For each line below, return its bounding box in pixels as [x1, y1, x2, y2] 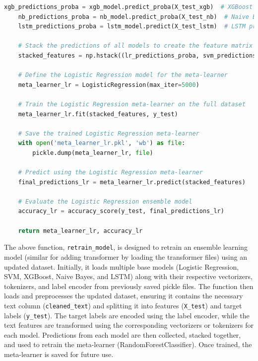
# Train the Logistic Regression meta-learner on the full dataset [18, 100, 246, 108]
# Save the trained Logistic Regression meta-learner [18, 130, 199, 137]
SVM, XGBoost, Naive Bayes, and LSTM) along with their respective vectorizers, [4, 271, 253, 282]
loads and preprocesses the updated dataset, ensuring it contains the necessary [4, 290, 243, 301]
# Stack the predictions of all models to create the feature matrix [18, 42, 253, 50]
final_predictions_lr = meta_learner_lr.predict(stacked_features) [18, 178, 246, 186]
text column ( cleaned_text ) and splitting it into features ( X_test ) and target [4, 300, 242, 310]
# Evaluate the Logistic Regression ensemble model [18, 198, 193, 205]
